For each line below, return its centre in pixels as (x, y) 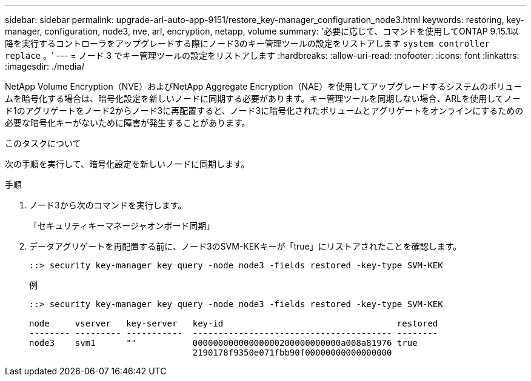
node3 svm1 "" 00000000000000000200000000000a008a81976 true (223, 343)
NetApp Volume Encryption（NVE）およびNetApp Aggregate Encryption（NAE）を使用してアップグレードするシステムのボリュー (264, 86)
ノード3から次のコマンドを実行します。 (108, 205)
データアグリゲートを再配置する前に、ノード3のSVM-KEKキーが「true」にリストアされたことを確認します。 (245, 246)
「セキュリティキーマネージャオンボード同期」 (122, 226)
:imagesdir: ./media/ (45, 66)
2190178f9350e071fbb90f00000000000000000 (292, 353)
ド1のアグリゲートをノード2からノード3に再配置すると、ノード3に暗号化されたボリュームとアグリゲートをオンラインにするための (264, 111)
